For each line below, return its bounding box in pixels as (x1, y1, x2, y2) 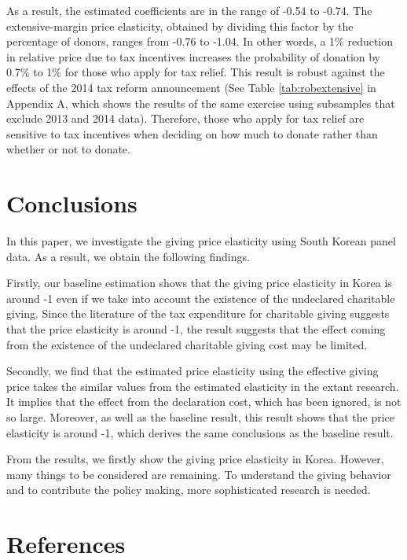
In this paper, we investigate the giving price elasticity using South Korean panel (6, 233, 396, 249)
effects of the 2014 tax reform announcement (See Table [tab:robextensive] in (6, 79, 376, 95)
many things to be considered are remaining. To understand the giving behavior (6, 466, 391, 482)
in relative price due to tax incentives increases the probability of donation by (6, 48, 381, 64)
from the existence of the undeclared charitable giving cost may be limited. (6, 336, 368, 352)
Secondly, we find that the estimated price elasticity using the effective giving (6, 363, 379, 379)
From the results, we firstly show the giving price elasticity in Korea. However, (6, 451, 384, 467)
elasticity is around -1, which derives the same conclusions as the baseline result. (6, 424, 394, 440)
